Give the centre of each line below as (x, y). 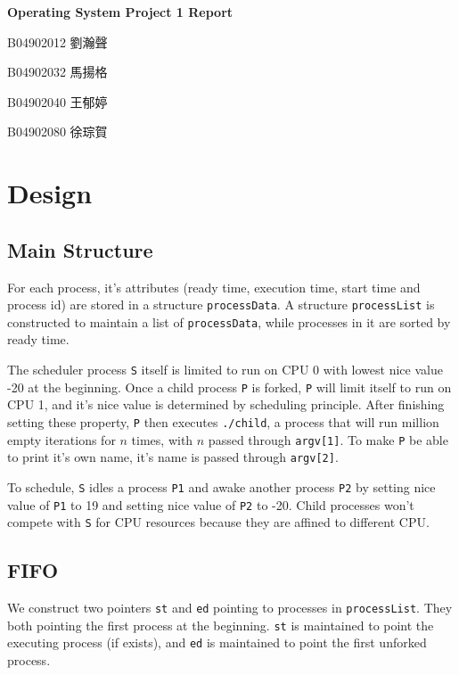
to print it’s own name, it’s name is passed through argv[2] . (173, 457)
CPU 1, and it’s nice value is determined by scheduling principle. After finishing (226, 404)
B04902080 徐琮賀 (57, 132)
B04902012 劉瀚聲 (57, 41)
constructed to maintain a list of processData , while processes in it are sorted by (229, 321)
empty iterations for (61, 439)
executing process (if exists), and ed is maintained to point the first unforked (217, 642)
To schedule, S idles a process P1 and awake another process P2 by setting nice (221, 486)
